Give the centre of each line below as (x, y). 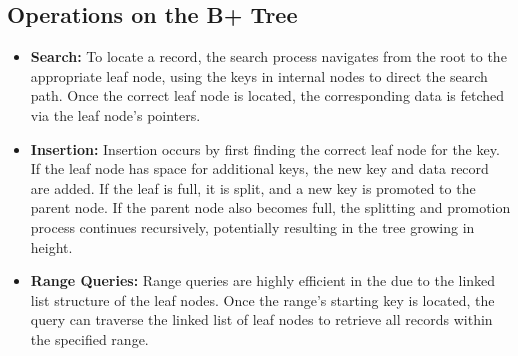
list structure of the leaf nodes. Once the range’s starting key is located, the (262, 299)
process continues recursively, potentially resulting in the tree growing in (252, 226)
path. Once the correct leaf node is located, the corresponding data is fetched (267, 95)
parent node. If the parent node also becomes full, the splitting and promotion (270, 207)
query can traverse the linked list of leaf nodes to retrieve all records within (261, 319)
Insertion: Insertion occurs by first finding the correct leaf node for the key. (265, 148)
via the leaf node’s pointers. (115, 114)
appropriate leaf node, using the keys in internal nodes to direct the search (259, 75)
